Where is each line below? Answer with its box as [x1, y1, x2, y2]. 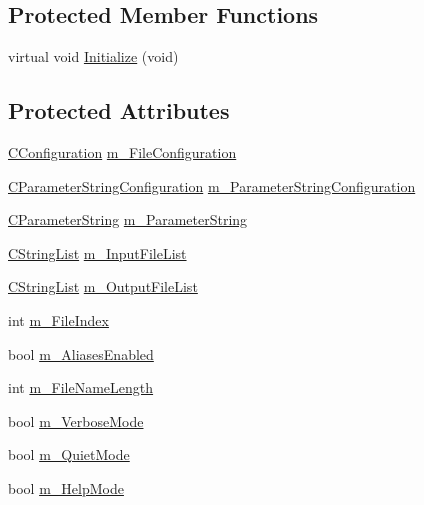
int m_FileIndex [8, 309, 109, 330]
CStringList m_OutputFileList [8, 276, 198, 297]
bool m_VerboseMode [8, 410, 144, 431]
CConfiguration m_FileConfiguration [8, 142, 237, 162]
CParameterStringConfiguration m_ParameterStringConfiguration [8, 175, 416, 196]
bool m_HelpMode [8, 477, 124, 498]
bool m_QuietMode [8, 444, 130, 465]
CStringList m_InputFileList [8, 242, 187, 263]
